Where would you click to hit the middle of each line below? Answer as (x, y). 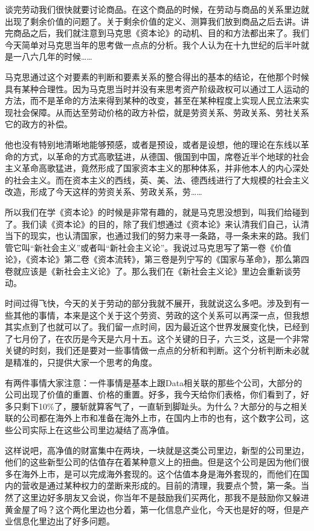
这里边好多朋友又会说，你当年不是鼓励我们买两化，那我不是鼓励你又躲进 (165, 497)
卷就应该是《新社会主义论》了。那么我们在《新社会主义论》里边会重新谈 (149, 271)
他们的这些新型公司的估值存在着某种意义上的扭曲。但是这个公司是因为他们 (153, 462)
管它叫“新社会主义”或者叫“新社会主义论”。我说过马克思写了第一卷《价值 (148, 247)
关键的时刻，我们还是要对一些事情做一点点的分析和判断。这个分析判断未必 (153, 350)
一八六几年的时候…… (53, 56)
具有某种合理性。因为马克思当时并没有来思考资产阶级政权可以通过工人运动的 (157, 88)
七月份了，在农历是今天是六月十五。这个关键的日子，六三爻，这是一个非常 (161, 338)
